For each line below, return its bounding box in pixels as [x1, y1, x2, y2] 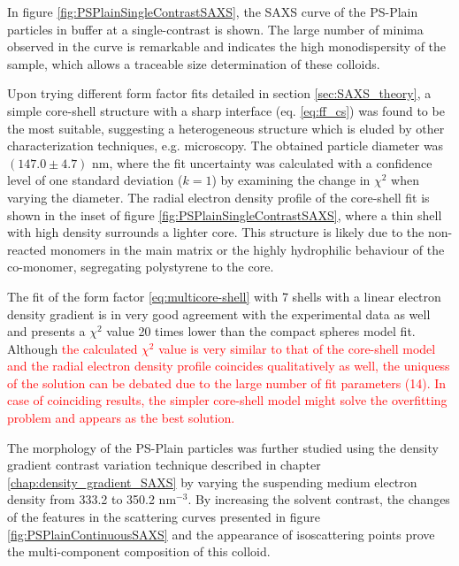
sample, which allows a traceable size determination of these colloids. [7, 54, 380, 73]
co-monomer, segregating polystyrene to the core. [7, 257, 274, 276]
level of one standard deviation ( [7, 171, 183, 189]
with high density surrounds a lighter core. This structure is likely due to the [7, 223, 425, 241]
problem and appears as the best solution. [7, 409, 235, 427]
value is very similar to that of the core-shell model [158, 339, 436, 357]
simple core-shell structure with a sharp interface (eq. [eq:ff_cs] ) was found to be [7, 101, 445, 119]
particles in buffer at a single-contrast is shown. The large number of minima [7, 19, 424, 38]
